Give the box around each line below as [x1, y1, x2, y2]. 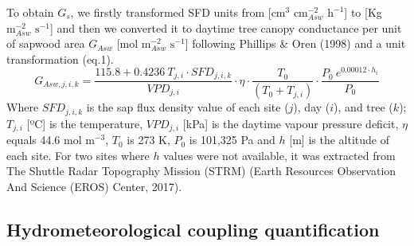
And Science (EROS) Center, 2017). [6, 178, 182, 195]
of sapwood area [6, 35, 85, 52]
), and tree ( [334, 99, 393, 115]
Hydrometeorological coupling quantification [6, 217, 380, 242]
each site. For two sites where [6, 146, 150, 163]
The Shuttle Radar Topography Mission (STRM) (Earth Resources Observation [6, 162, 396, 179]
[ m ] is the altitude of [289, 131, 389, 148]
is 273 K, [127, 131, 170, 148]
